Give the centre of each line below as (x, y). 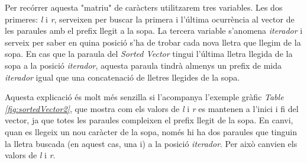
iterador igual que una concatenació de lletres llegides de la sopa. (122, 77)
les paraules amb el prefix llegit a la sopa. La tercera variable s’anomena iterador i (154, 31)
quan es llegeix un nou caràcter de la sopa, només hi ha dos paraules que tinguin (151, 131)
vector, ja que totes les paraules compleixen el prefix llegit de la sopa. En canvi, (149, 120)
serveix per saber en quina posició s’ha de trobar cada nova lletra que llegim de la (153, 42)
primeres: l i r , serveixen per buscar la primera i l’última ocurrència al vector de (150, 19)
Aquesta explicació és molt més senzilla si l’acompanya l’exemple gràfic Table (144, 97)
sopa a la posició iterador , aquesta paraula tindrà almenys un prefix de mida (143, 65)
